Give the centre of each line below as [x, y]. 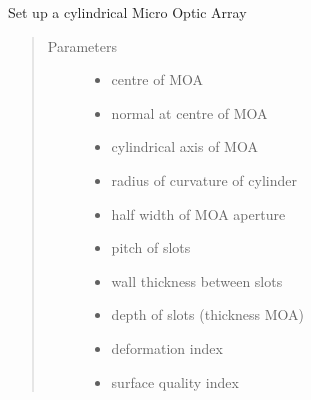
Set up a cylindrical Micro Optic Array [127, 12]
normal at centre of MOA [189, 112]
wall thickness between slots [197, 280]
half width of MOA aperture [198, 213]
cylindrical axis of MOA [184, 146]
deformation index [167, 347]
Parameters [82, 45]
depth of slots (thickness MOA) [208, 314]
